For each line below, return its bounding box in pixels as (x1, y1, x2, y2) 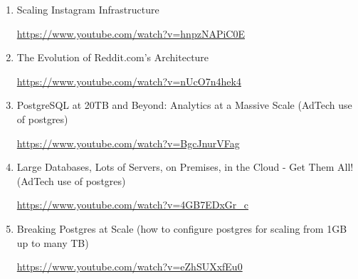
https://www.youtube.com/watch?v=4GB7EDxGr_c (16, 197, 249, 212)
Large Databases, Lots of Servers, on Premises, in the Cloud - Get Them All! (16, 159, 354, 174)
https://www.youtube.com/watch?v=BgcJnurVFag (16, 135, 240, 150)
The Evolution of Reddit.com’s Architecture (16, 50, 209, 65)
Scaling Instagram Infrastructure (16, 2, 159, 16)
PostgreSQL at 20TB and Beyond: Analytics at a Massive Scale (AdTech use (16, 98, 352, 112)
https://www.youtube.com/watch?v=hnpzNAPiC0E (16, 26, 245, 41)
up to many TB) (16, 235, 89, 250)
